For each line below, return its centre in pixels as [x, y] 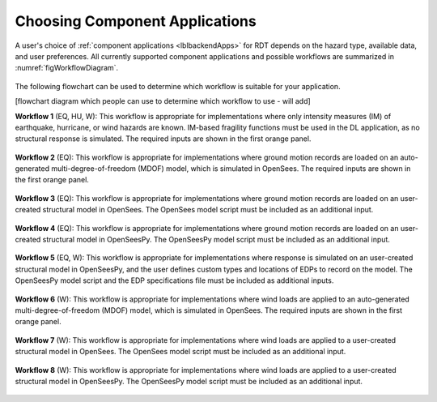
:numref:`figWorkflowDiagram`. [67, 68]
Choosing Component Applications [136, 21]
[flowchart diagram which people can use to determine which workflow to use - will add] [163, 101]
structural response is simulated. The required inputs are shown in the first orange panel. [163, 139]
